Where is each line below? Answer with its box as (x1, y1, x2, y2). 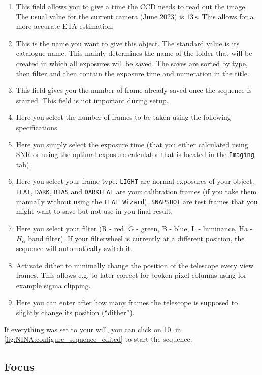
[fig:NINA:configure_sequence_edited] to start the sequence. (4, 334, 192, 345)
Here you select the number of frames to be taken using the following (16, 112, 231, 122)
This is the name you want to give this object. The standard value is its (16, 38, 240, 48)
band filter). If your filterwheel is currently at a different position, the (28, 233, 245, 243)
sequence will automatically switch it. (16, 243, 133, 254)
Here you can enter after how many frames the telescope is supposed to (16, 297, 238, 307)
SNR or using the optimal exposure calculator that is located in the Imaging (16, 149, 254, 160)
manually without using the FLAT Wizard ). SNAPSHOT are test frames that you (16, 196, 258, 206)
